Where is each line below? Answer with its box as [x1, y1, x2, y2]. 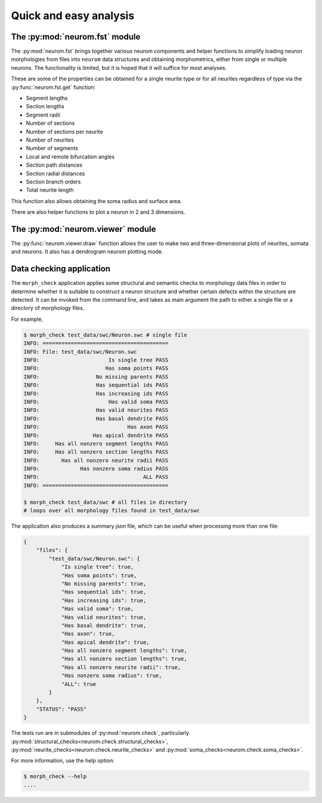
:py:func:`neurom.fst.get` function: [11, 84, 96, 91]
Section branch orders [26, 178, 81, 185]
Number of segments [26, 145, 79, 152]
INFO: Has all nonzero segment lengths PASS [23, 440, 169, 447]
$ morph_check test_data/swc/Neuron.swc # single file [23, 332, 187, 338]
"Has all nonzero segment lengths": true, [61, 647, 187, 654]
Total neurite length [26, 186, 74, 194]
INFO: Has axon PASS [23, 424, 169, 430]
